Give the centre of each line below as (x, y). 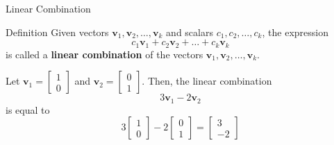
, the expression (295, 32)
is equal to (28, 109)
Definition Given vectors (57, 32)
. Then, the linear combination (207, 81)
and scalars (190, 32)
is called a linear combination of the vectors (105, 54)
